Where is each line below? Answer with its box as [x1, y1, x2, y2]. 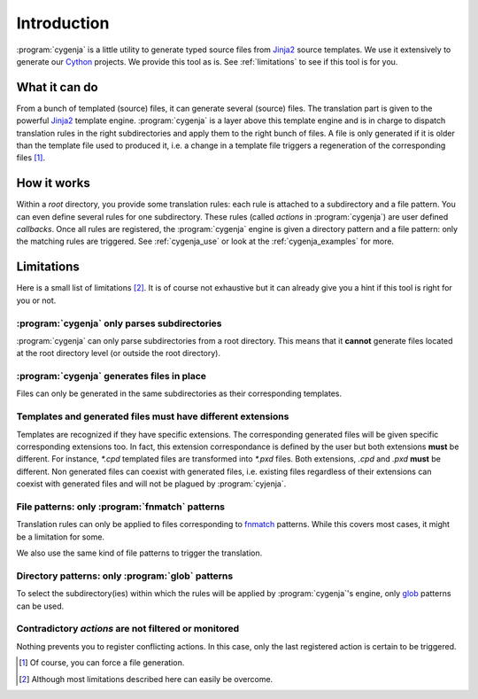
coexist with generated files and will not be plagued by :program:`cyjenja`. [16, 478, 287, 489]
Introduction [16, 13, 110, 33]
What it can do [16, 80, 98, 95]
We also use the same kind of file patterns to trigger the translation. [16, 548, 263, 558]
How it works [16, 175, 90, 190]
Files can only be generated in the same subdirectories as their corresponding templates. [16, 388, 343, 399]
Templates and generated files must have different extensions [16, 410, 289, 423]
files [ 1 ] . [16, 152, 46, 163]
